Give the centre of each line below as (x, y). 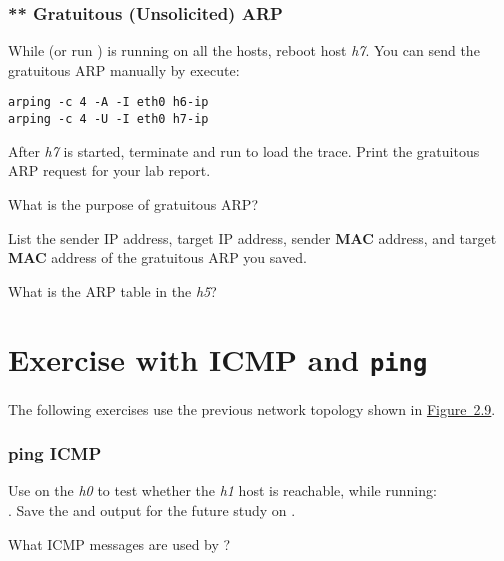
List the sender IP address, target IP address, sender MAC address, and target (252, 237)
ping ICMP (55, 453)
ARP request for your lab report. (109, 170)
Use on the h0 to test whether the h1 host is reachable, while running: (222, 490)
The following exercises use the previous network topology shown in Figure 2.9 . (252, 408)
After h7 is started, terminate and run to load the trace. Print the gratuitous (244, 150)
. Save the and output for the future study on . (152, 509)
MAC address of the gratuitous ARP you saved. (157, 257)
